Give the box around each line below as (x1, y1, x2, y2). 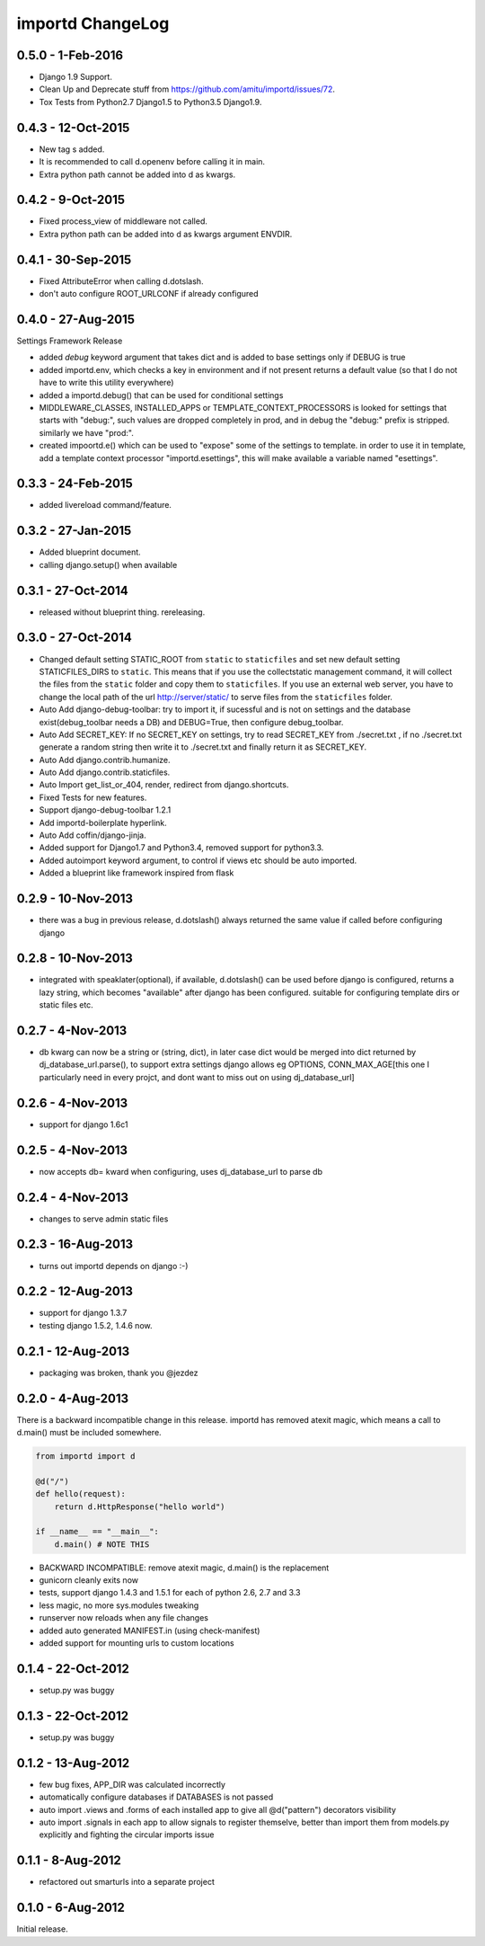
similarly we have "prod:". (39, 427, 134, 438)
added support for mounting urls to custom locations (39, 1638, 235, 1648)
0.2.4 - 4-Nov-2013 (16, 1189, 129, 1204)
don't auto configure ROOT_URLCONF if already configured (39, 289, 260, 299)
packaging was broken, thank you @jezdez (39, 1367, 198, 1378)
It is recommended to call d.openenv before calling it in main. (39, 156, 265, 167)
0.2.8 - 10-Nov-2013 (16, 951, 134, 966)
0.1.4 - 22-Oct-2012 (16, 1661, 129, 1676)
